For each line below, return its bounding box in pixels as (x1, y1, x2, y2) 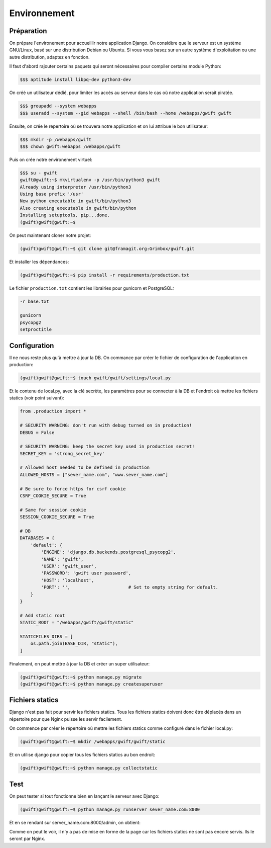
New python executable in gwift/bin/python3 (20, 198, 131, 204)
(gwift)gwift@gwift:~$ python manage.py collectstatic (20, 765, 158, 771)
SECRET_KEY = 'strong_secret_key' (20, 451, 105, 456)
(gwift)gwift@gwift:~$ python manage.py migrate (20, 674, 142, 680)
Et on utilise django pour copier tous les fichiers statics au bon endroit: (9, 752, 156, 758)
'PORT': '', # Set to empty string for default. (41, 584, 218, 590)
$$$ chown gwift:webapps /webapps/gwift (20, 143, 120, 149)
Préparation (9, 27, 47, 35)
